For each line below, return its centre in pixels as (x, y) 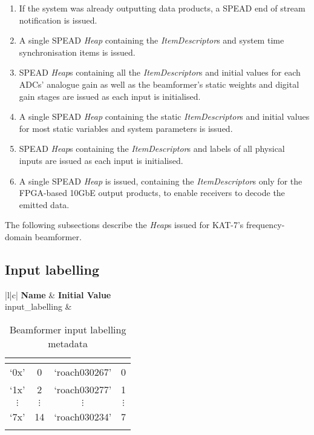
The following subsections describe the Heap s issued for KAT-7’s (124, 225)
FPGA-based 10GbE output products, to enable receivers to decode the (152, 193)
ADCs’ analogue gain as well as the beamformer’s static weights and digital (159, 84)
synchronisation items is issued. (77, 52)
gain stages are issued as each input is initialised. (110, 96)
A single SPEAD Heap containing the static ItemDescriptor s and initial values (164, 116)
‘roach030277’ (83, 389)
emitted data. (44, 204)
